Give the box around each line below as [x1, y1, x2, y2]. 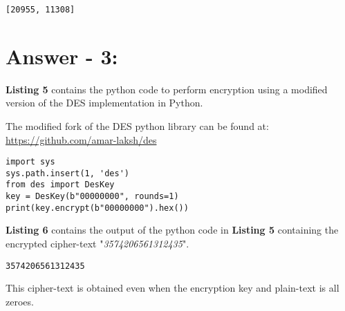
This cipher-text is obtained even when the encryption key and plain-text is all [6, 281, 339, 295]
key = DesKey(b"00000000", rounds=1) [6, 191, 179, 202]
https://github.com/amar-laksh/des [6, 132, 157, 147]
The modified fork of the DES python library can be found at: [6, 118, 269, 133]
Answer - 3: [6, 41, 118, 70]
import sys [6, 157, 55, 167]
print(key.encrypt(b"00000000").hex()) [6, 202, 189, 213]
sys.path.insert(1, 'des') [6, 168, 129, 178]
